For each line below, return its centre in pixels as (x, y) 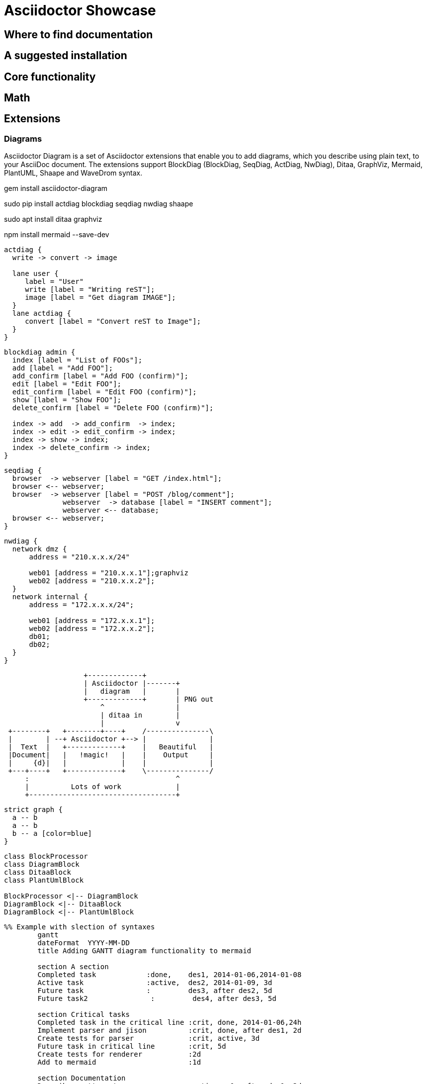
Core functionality (50, 77)
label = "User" (54, 282)
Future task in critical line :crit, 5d (132, 1046)
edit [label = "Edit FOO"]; (67, 384)
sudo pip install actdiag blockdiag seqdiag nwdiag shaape (99, 204)
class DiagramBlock (42, 864)
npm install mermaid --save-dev (57, 235)
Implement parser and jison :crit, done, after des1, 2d (170, 1031)
